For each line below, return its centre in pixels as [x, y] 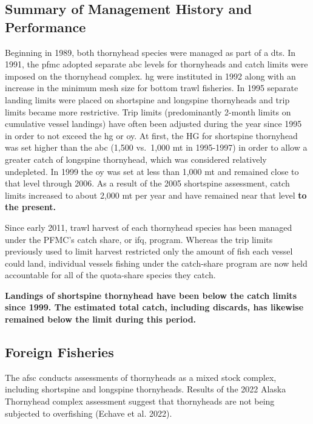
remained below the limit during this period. [101, 319]
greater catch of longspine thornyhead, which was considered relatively [136, 159]
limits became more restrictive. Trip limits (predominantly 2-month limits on [148, 111]
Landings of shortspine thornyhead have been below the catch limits [151, 295]
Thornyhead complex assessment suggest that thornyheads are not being [140, 401]
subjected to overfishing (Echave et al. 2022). [89, 413]
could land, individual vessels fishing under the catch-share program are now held [156, 263]
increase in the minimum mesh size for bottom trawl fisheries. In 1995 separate [152, 88]
